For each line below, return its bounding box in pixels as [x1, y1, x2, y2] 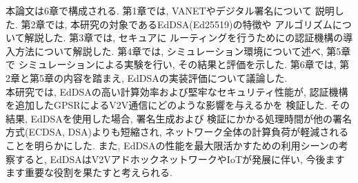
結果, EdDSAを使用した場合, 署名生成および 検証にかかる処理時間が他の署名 [6, 111, 352, 125]
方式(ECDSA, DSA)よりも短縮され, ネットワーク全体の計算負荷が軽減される [6, 125, 349, 139]
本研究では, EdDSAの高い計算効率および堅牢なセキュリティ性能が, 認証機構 [6, 84, 348, 98]
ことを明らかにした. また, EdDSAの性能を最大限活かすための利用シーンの [6, 138, 339, 152]
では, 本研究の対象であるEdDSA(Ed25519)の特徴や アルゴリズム [45, 17, 332, 31]
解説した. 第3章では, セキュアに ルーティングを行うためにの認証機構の [24, 30, 344, 45]
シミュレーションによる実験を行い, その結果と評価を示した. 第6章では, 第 [18, 57, 350, 72]
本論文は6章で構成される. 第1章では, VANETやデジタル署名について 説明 [6, 3, 335, 17]
